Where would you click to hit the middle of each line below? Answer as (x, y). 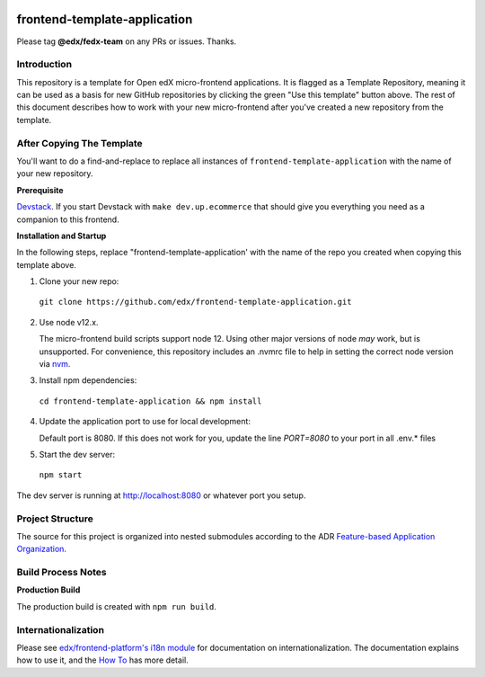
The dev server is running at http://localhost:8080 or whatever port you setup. (161, 495)
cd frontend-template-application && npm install (150, 401)
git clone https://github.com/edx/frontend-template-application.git (195, 302)
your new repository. (55, 174)
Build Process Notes (62, 573)
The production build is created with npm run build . (117, 606)
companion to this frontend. (68, 219)
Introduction (44, 65)
